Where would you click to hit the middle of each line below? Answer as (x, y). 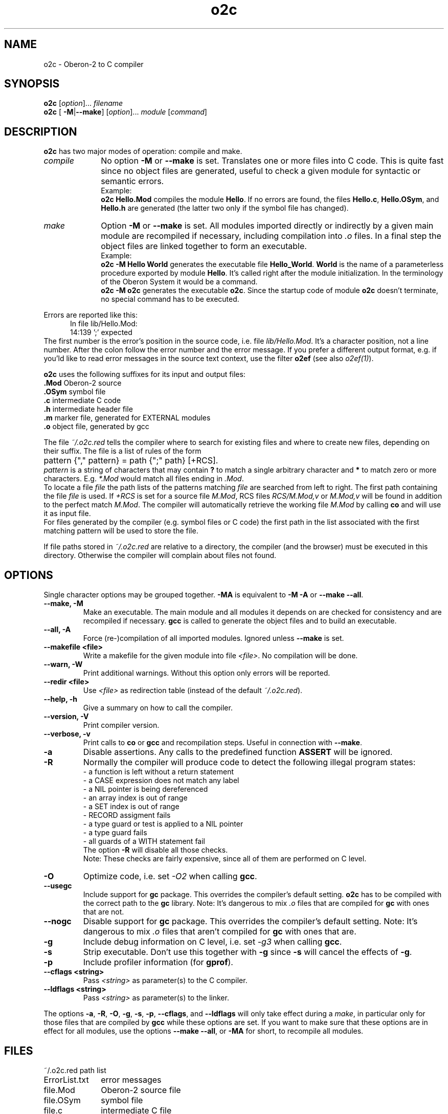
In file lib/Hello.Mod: (104, 324)
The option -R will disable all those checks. (155, 850)
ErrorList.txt (66, 1079)
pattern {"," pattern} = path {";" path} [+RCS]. (131, 461)
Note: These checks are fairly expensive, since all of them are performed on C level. (225, 859)
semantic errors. (132, 181)
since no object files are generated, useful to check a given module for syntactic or (261, 171)
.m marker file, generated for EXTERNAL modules (127, 418)
